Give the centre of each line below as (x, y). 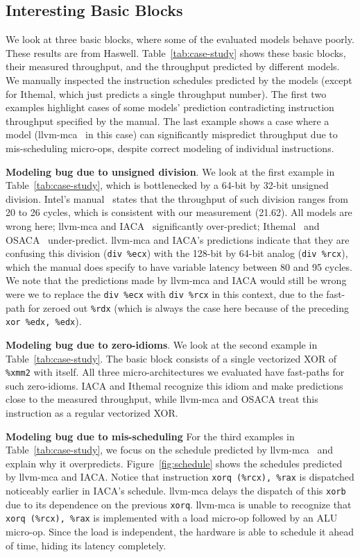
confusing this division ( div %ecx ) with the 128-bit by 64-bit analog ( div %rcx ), (177, 253)
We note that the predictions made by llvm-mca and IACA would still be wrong (176, 280)
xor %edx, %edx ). (44, 321)
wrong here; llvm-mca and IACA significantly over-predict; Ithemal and (163, 225)
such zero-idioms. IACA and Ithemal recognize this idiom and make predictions (174, 385)
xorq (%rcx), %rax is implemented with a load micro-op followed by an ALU (172, 518)
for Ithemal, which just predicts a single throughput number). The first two (166, 93)
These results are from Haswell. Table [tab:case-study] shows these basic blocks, (176, 52)
